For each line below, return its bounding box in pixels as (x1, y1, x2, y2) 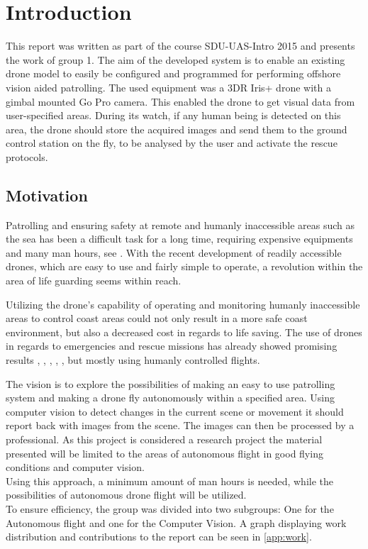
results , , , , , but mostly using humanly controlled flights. (6, 353, 260, 367)
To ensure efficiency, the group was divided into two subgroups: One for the (6, 501, 334, 516)
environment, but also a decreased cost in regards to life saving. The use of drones (6, 324, 362, 339)
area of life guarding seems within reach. (6, 273, 182, 288)
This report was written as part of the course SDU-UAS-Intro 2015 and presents (6, 38, 355, 53)
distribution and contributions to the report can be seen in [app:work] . (6, 529, 312, 544)
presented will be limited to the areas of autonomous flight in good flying (6, 445, 323, 460)
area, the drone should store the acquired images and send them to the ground (6, 121, 347, 136)
